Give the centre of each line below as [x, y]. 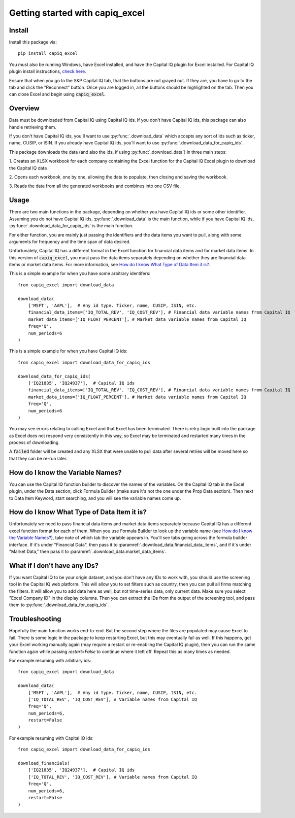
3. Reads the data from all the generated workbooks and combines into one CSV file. [95, 186]
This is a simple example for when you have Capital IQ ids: [68, 351]
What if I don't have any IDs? [54, 565]
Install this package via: [33, 42]
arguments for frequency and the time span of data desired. [70, 241]
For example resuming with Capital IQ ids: [51, 738]
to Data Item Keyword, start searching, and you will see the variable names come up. [95, 498]
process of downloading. [34, 443]
